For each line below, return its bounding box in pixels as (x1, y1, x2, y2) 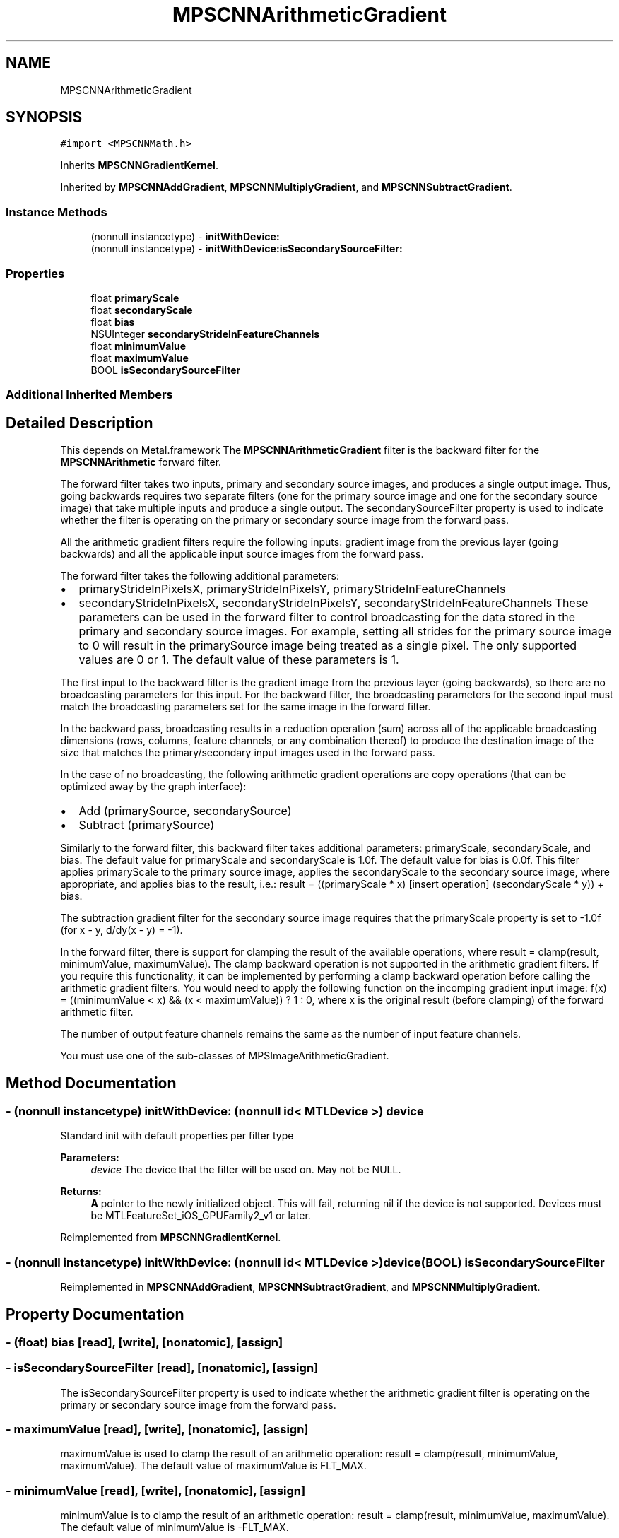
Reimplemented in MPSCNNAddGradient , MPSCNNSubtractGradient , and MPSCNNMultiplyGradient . (60, 1281, 541, 1293)
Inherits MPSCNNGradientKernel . (60, 159, 218, 172)
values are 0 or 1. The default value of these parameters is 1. (78, 652, 399, 667)
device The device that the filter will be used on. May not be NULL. (90, 1163, 401, 1176)
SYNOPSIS (6, 108, 83, 127)
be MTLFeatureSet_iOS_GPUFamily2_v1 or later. (90, 1209, 311, 1222)
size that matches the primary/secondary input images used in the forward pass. (60, 746, 435, 759)
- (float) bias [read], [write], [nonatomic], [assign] (6, 1334, 283, 1349)
